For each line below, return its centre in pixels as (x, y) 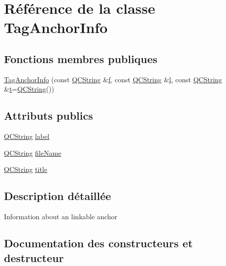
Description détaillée (58, 196)
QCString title (26, 169)
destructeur (34, 257)
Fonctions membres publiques (81, 58)
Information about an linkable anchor (61, 216)
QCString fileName (33, 152)
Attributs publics (48, 116)
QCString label (27, 136)
